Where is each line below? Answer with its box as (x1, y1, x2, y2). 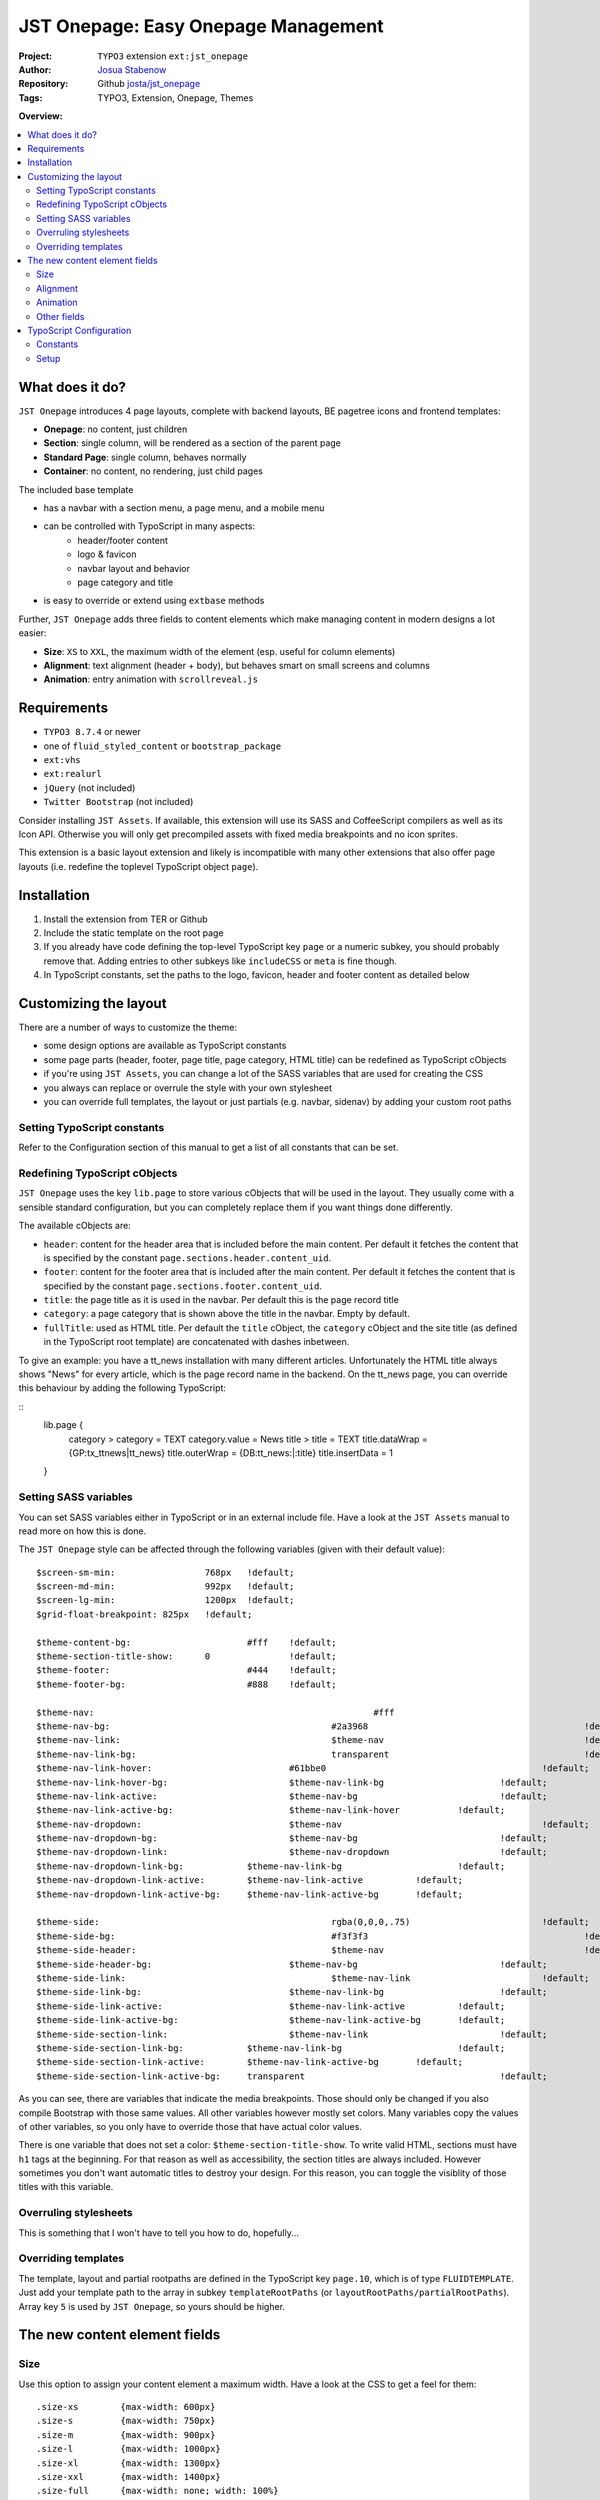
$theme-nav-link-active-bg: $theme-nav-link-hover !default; (36, 1805, 506, 1816)
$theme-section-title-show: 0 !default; (36, 1651, 337, 1662)
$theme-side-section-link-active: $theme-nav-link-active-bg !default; (36, 2056, 464, 2068)
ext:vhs (43, 754, 82, 765)
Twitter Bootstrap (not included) (43, 796, 194, 808)
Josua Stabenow (97, 63, 167, 75)
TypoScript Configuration (27, 324, 132, 336)
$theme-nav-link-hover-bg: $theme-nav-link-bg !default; (36, 1776, 548, 1788)
